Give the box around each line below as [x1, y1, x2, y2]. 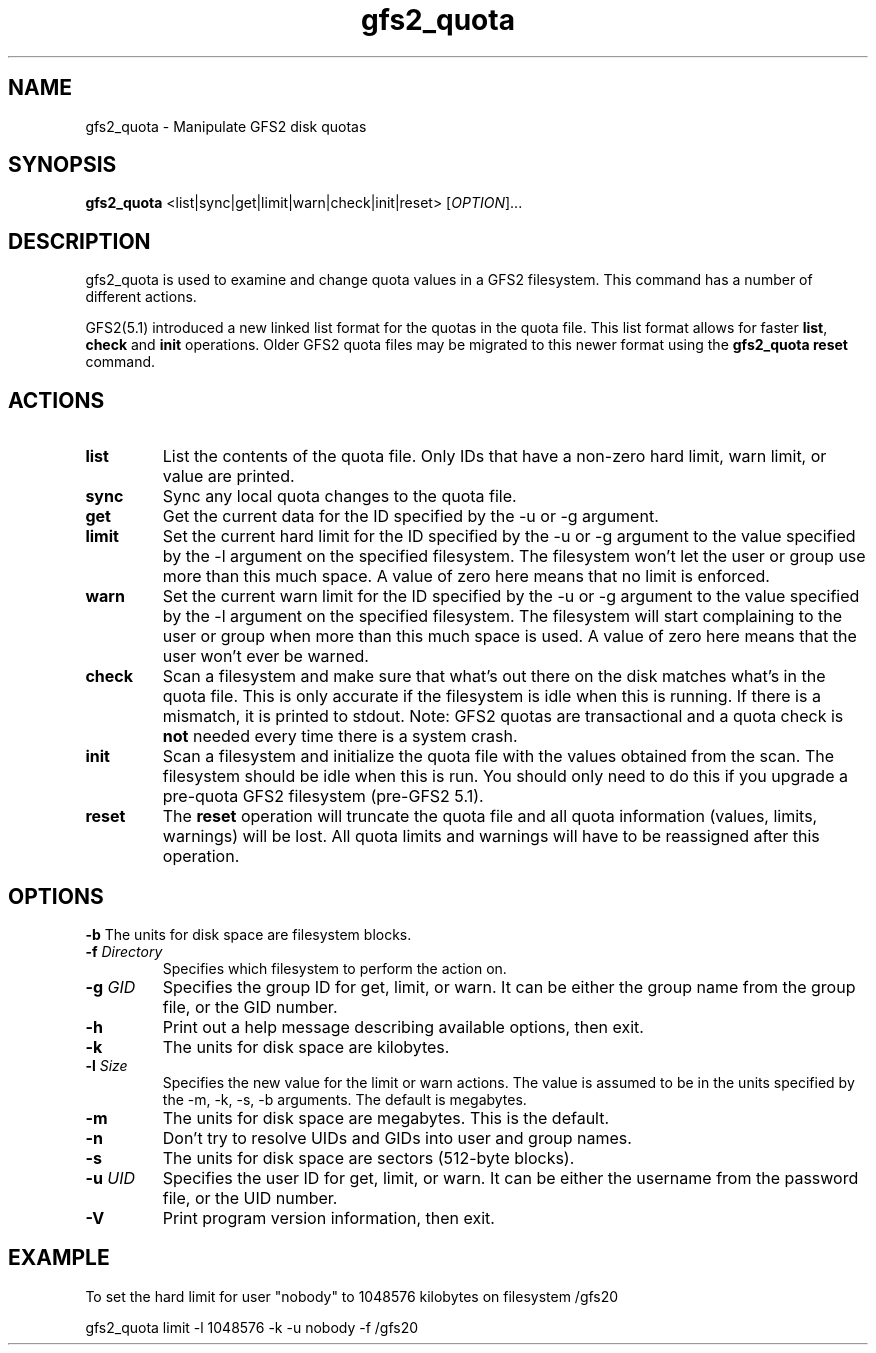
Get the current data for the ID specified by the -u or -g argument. [162, 506, 659, 527]
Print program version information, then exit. [162, 1207, 495, 1228]
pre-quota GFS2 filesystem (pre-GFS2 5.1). [162, 786, 484, 807]
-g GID [85, 976, 136, 997]
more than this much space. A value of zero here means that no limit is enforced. [162, 566, 770, 587]
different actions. [85, 288, 197, 306]
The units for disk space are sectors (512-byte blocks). [162, 1147, 575, 1168]
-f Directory [85, 942, 163, 960]
